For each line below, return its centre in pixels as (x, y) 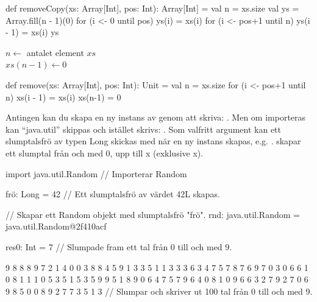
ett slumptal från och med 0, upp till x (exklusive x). (105, 153)
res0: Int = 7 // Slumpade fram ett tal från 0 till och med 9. (119, 246)
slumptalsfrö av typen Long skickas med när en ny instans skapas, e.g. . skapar (153, 141)
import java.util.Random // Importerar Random (96, 173)
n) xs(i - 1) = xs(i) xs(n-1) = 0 (63, 97)
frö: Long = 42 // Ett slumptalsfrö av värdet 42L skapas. (113, 194)
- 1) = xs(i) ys (32, 32)
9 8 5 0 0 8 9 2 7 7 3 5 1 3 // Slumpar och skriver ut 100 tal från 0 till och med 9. (159, 291)
